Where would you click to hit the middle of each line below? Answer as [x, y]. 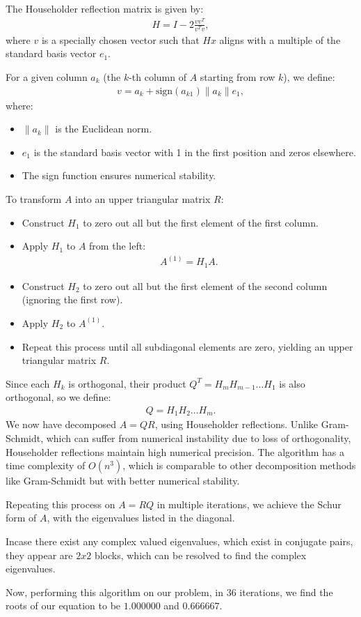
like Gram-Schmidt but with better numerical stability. [123, 481]
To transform [34, 199]
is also [292, 383]
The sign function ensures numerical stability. [119, 175]
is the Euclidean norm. [104, 129]
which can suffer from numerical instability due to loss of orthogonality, [199, 437]
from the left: [118, 246]
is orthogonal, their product [127, 383]
